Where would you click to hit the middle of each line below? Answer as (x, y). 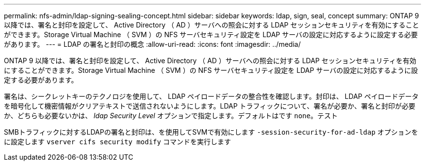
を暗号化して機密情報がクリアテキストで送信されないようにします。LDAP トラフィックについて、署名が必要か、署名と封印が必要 (210, 106)
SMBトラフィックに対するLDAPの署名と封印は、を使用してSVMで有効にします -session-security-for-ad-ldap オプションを (211, 132)
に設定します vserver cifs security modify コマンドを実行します (117, 142)
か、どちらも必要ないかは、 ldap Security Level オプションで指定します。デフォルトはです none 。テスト (171, 116)
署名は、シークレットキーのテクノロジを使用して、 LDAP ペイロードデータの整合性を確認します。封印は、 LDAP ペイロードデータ (211, 96)
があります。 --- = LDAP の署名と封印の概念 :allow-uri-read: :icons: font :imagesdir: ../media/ (152, 44)
